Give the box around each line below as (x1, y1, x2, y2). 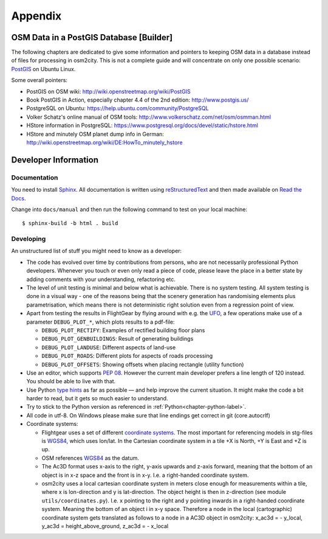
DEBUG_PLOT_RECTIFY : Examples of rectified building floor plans (41, 326, 205, 334)
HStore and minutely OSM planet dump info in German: (26, 130, 164, 137)
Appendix (11, 9, 62, 23)
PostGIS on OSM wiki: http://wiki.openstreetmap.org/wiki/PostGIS (26, 88, 191, 95)
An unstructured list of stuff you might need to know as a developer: (11, 247, 182, 255)
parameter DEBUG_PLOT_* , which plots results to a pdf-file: (26, 318, 175, 325)
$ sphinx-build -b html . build (22, 220, 118, 227)
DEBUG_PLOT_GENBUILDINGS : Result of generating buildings (41, 335, 194, 343)
